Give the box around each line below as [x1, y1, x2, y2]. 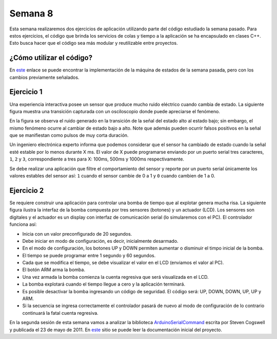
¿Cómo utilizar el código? [9, 53, 92, 62]
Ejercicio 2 [9, 186, 44, 195]
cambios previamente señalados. [9, 74, 80, 80]
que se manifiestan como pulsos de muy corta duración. [9, 132, 129, 138]
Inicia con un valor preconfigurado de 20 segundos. [22, 230, 132, 237]
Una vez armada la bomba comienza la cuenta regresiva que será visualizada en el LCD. [22, 274, 209, 280]
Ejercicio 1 [9, 87, 43, 96]
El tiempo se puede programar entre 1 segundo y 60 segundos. [22, 252, 156, 258]
